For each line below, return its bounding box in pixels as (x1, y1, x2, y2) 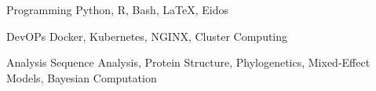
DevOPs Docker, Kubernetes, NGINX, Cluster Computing (6, 27, 288, 44)
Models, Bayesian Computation (6, 69, 157, 86)
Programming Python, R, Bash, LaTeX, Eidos (6, 2, 228, 17)
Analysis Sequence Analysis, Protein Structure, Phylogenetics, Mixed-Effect (6, 54, 371, 71)
